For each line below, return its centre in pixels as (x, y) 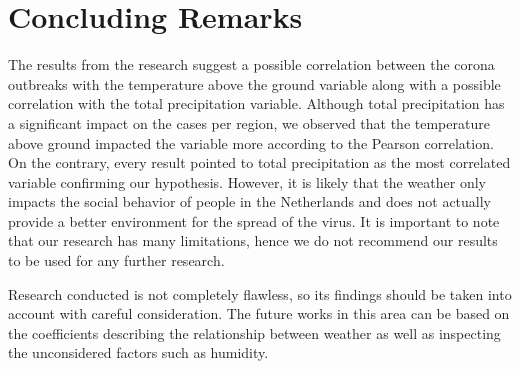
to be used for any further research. (116, 260)
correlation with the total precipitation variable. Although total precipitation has (256, 103)
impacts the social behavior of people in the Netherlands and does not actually (250, 201)
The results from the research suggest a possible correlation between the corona (251, 64)
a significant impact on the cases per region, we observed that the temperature (249, 122)
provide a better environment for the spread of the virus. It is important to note (254, 220)
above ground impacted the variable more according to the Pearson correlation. (251, 142)
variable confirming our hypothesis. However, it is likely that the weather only (247, 181)
